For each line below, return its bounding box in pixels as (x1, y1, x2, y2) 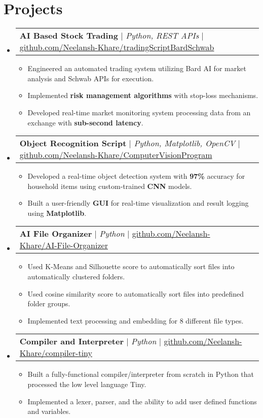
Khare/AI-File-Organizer (19, 239, 108, 251)
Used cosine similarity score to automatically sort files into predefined (27, 288, 244, 299)
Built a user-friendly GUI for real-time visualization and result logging (27, 198, 249, 208)
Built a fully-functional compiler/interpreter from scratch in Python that (27, 369, 254, 379)
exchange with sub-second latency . (27, 117, 143, 127)
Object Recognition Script (19, 137, 127, 149)
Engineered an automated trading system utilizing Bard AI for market (27, 63, 246, 74)
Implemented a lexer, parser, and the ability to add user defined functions (27, 396, 257, 406)
